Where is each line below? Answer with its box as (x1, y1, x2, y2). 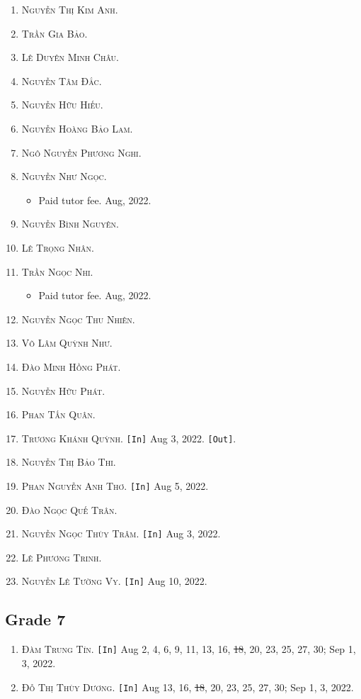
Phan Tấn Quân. (21, 407, 96, 422)
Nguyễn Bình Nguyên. (21, 216, 119, 231)
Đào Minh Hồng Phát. (21, 359, 121, 374)
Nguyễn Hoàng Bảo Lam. (21, 121, 133, 135)
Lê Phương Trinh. (21, 549, 102, 564)
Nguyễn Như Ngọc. (21, 169, 107, 184)
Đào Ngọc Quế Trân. (21, 502, 118, 517)
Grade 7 (5, 608, 66, 630)
